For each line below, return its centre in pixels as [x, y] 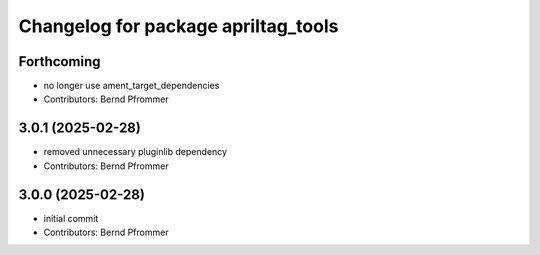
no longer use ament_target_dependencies [131, 86]
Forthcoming [59, 61]
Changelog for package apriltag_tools [178, 26]
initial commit [71, 218]
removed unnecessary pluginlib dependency [135, 152]
